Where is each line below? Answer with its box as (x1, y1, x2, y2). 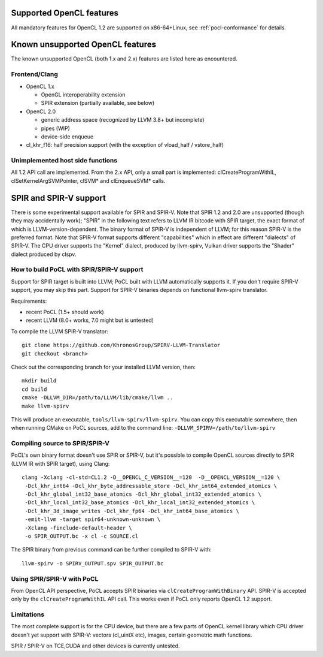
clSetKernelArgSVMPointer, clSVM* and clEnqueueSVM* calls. (11, 177, 166, 184)
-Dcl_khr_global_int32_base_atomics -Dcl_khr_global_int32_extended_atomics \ (25, 491, 261, 498)
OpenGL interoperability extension (41, 91, 126, 98)
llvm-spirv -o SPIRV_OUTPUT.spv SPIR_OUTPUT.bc (22, 560, 164, 566)
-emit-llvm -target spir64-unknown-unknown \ (25, 516, 161, 523)
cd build (22, 385, 47, 393)
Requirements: (11, 297, 47, 305)
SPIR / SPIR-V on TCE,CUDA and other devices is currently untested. (11, 642, 180, 650)
